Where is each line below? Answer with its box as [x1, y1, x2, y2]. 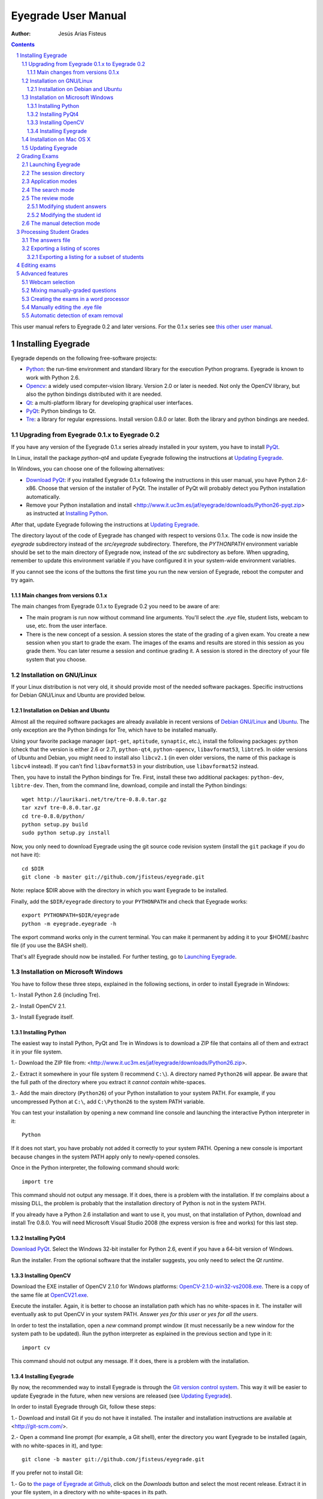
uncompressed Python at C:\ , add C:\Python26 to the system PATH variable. [11, 1098, 205, 1105]
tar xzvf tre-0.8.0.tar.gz [22, 804, 101, 811]
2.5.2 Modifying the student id [27, 211, 101, 218]
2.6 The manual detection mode [22, 219, 100, 227]
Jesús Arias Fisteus [58, 30, 107, 37]
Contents [11, 41, 35, 48]
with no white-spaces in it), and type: [11, 1442, 103, 1449]
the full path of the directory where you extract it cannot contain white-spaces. [11, 1078, 206, 1085]
